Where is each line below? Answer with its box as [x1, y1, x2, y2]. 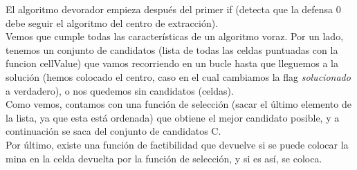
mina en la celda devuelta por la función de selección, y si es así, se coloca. [6, 151, 322, 165]
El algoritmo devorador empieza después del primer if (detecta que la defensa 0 [6, 2, 341, 16]
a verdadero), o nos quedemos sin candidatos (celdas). [6, 83, 234, 97]
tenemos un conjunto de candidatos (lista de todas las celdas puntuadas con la [6, 42, 338, 57]
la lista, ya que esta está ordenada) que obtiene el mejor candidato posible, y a [6, 110, 340, 124]
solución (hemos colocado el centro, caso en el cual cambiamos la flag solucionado [6, 69, 351, 84]
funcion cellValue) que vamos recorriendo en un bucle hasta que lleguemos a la [6, 56, 338, 70]
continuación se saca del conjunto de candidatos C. [6, 124, 221, 138]
